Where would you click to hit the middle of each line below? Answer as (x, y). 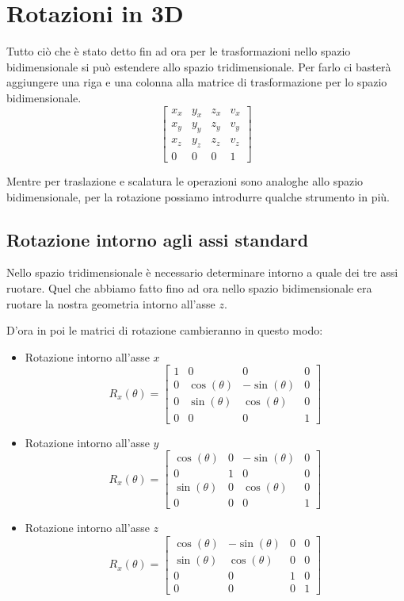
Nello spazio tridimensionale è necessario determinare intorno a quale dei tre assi (202, 272)
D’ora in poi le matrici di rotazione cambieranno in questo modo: (165, 330)
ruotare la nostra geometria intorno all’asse (111, 303)
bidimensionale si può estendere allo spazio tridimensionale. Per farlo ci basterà (199, 66)
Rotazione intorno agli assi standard (158, 239)
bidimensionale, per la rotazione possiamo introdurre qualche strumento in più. (198, 196)
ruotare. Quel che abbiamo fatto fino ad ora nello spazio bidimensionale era (189, 288)
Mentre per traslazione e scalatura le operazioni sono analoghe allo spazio (185, 181)
